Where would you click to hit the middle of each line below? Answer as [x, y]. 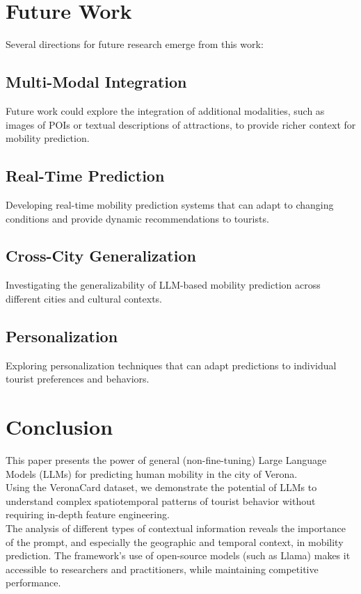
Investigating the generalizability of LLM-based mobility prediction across [163, 285]
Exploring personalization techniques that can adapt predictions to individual [171, 365]
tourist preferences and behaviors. [78, 379]
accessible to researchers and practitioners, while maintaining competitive [162, 569]
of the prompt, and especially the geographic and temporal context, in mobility [175, 541]
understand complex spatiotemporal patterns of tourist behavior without [161, 500]
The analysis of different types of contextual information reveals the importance [176, 528]
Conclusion [59, 427]
